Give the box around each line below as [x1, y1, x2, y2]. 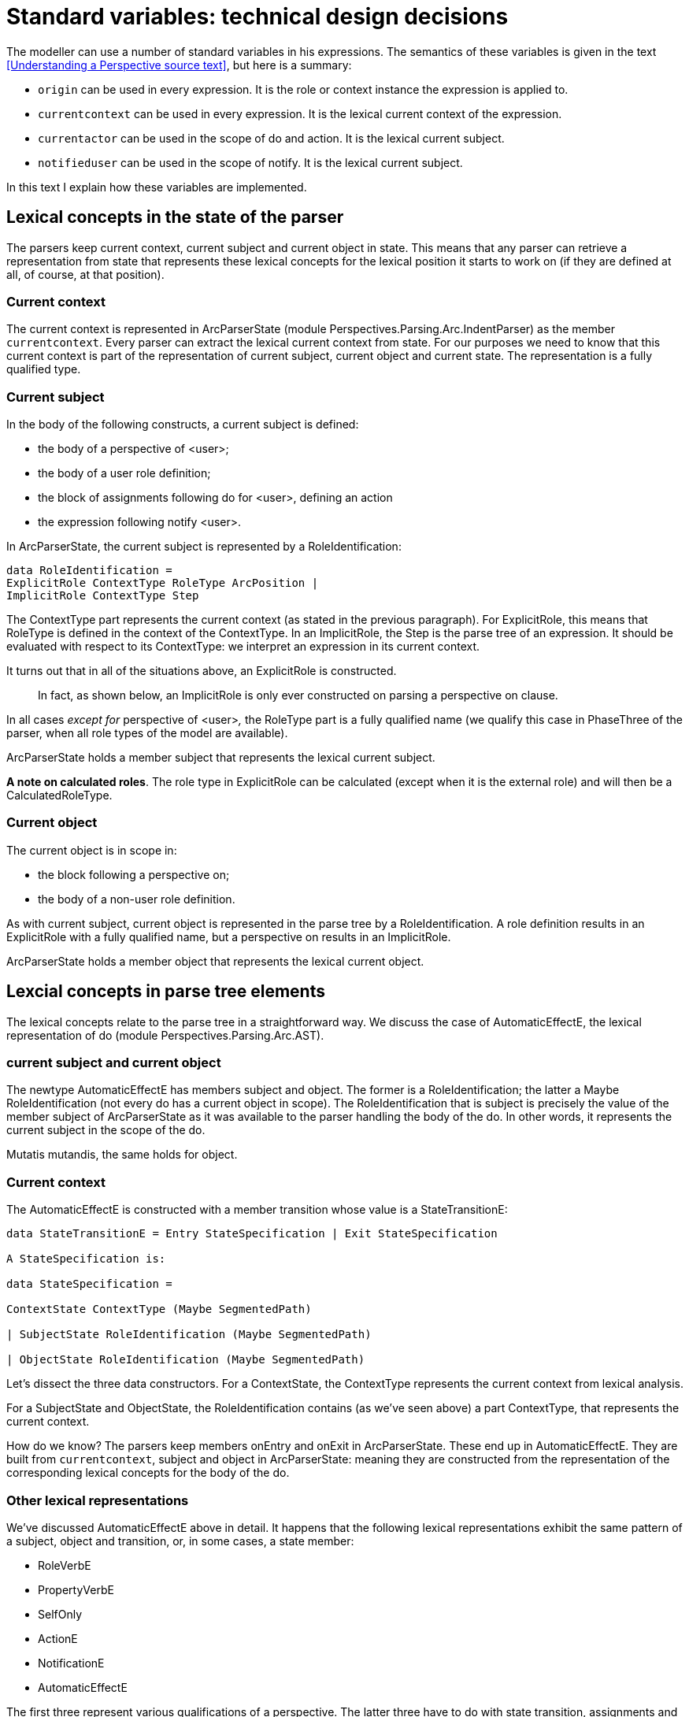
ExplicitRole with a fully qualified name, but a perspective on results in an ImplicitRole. [6, 929, 451, 944]
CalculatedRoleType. [6, 788, 113, 803]
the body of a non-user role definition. [38, 892, 235, 906]
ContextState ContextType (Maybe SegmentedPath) [6, 1303, 312, 1316]
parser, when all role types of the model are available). [6, 726, 288, 740]
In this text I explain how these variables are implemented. [6, 180, 307, 194]
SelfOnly [38, 1607, 83, 1621]
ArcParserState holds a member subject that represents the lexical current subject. [6, 751, 435, 765]
